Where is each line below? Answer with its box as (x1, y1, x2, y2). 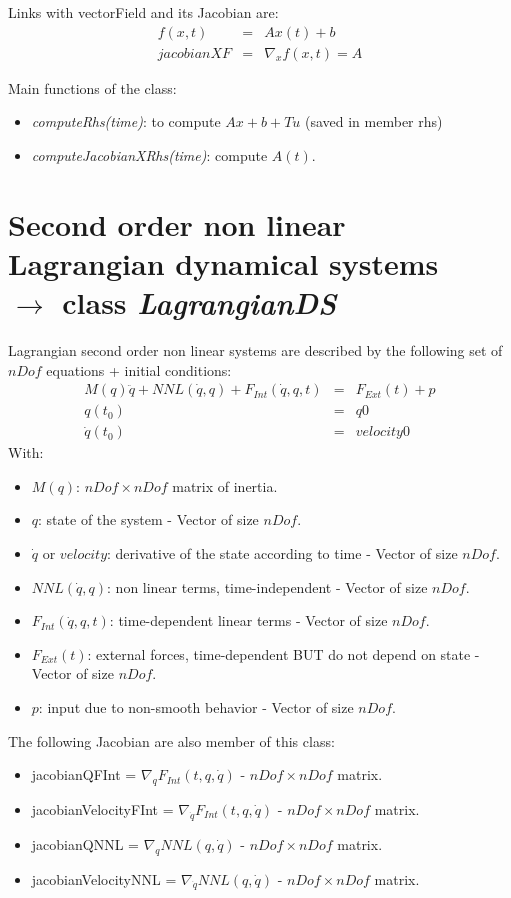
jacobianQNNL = (31, 833, 139, 854)
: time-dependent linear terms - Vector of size (109, 610, 388, 631)
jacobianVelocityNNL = (31, 868, 177, 889)
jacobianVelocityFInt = (31, 798, 174, 819)
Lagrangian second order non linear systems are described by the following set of (8, 339, 503, 360)
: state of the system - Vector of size (38, 509, 259, 530)
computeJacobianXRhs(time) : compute (31, 144, 268, 165)
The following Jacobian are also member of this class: (8, 730, 335, 751)
